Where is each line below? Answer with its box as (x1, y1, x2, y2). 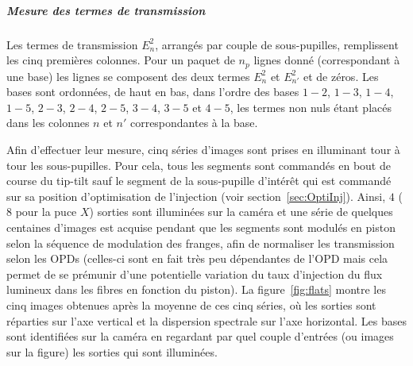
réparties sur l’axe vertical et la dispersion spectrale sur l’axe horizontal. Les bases (6, 312, 407, 329)
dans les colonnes (6, 114, 90, 131)
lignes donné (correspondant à (253, 52, 400, 68)
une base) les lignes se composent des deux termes (6, 67, 250, 84)
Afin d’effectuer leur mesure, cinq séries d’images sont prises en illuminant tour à (6, 141, 400, 157)
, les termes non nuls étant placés (230, 98, 392, 115)
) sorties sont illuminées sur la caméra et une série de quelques (89, 203, 393, 220)
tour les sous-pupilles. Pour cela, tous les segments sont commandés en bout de (6, 156, 391, 173)
